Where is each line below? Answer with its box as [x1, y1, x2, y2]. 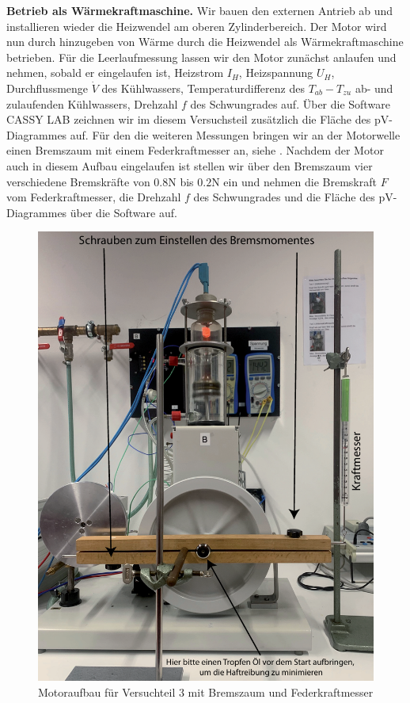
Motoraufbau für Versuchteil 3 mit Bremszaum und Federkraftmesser [38, 683, 374, 700]
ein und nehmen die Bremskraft [223, 173, 377, 189]
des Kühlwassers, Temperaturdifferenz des [101, 79, 305, 96]
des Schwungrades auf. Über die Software [190, 95, 390, 112]
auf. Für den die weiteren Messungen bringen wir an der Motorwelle [70, 126, 401, 143]
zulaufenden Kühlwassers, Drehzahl [6, 95, 178, 112]
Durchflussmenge [6, 79, 89, 96]
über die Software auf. [70, 204, 177, 220]
